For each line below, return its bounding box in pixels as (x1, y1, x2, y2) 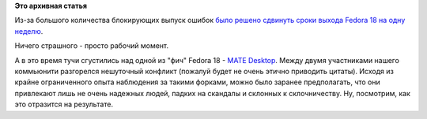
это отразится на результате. (14, 99, 114, 110)
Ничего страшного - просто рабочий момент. (14, 41, 169, 50)
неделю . (14, 26, 43, 35)
